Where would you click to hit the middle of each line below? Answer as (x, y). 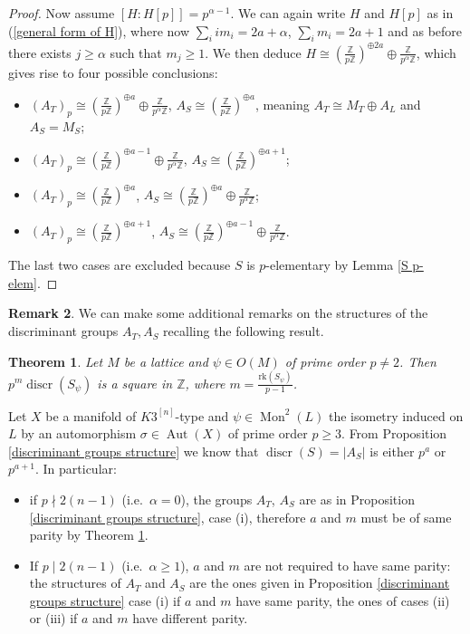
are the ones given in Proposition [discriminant (320, 583)
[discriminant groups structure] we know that (134, 451)
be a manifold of (91, 415)
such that (136, 52)
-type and (202, 415)
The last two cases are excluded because (120, 265)
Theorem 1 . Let (56, 361)
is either (392, 451)
